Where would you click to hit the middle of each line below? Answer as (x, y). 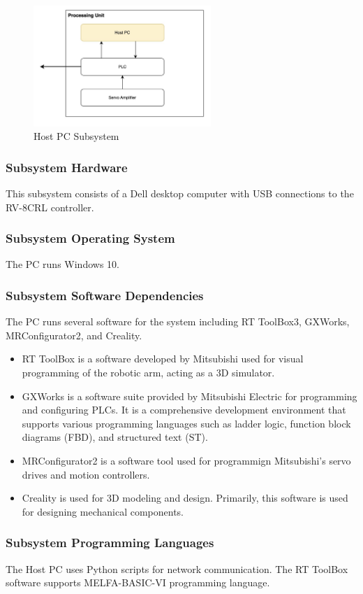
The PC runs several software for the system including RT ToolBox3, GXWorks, (178, 321)
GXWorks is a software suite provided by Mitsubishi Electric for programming (190, 396)
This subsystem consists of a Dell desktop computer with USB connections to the (180, 193)
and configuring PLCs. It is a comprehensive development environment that (184, 410)
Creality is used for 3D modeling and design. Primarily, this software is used (185, 498)
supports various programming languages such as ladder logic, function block (186, 423)
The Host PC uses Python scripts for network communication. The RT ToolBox (177, 568)
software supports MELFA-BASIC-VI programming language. (138, 582)
